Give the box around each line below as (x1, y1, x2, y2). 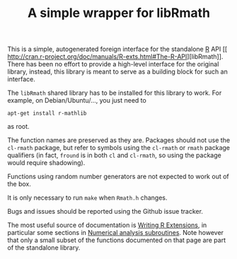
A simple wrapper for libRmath (27, 5, 211, 21)
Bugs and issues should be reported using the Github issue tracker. (7, 207, 204, 216)
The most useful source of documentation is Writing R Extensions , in (7, 221, 207, 229)
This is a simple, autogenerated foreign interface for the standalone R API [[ (7, 45, 228, 54)
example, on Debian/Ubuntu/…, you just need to (7, 96, 146, 105)
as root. (7, 122, 30, 131)
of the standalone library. (7, 243, 81, 252)
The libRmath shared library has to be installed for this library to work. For (7, 88, 222, 97)
